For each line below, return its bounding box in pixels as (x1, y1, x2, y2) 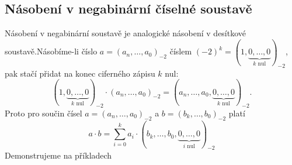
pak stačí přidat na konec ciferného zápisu (5, 67, 155, 79)
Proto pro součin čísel (5, 106, 82, 119)
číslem (169, 45, 192, 57)
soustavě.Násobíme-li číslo (5, 45, 98, 57)
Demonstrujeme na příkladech (5, 149, 112, 161)
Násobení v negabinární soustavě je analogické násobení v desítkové (5, 27, 246, 39)
